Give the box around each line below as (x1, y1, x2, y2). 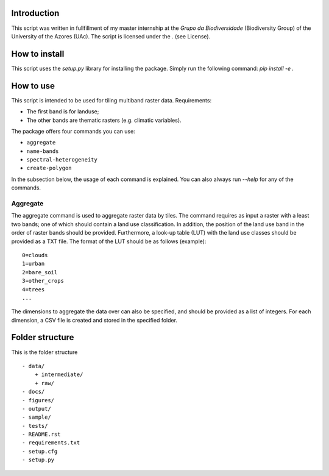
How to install (11, 49, 65, 59)
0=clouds (22, 252, 48, 258)
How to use (11, 80, 55, 91)
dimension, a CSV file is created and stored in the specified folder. (11, 316, 178, 324)
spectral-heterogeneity (26, 156, 97, 163)
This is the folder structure (11, 348, 78, 356)
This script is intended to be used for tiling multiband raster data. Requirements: (11, 96, 212, 104)
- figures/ (22, 397, 55, 403)
